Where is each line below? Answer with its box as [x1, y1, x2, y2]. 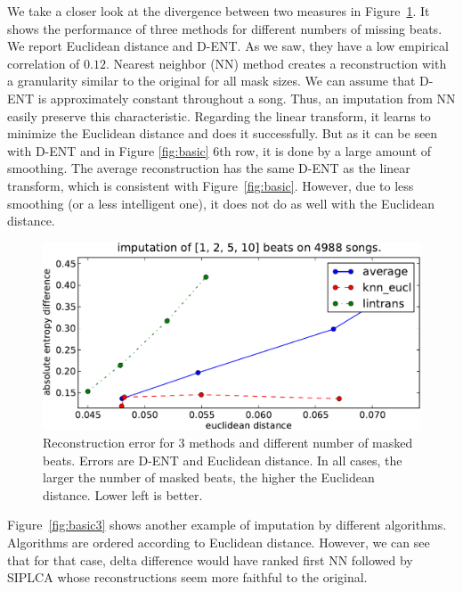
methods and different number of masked [189, 433, 413, 452]
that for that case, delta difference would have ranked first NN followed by [7, 550, 413, 569]
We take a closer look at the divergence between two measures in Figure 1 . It [7, 2, 430, 20]
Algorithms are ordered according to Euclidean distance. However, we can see [7, 533, 430, 552]
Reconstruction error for [43, 433, 175, 452]
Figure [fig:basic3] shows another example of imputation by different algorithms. [7, 515, 447, 534]
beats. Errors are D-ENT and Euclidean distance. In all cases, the [43, 450, 402, 469]
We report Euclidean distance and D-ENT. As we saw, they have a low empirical [7, 37, 449, 55]
